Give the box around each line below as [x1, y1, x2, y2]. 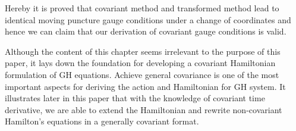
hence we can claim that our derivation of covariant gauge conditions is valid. [5, 25, 286, 38]
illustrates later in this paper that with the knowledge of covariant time [5, 92, 265, 104]
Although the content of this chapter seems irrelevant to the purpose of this [5, 45, 281, 57]
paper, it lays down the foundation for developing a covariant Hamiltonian [5, 57, 276, 69]
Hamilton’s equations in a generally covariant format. [5, 115, 199, 127]
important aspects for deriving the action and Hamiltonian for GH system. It [5, 80, 286, 92]
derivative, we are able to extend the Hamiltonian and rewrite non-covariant [5, 103, 282, 116]
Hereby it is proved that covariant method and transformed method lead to [5, 2, 279, 14]
